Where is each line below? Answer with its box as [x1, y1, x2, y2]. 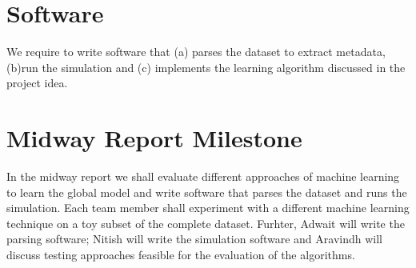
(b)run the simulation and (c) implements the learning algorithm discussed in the [6, 58, 406, 75]
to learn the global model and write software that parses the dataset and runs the [6, 183, 407, 200]
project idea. [6, 74, 68, 91]
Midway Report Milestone [6, 122, 302, 154]
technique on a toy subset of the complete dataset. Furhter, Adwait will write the [6, 214, 405, 231]
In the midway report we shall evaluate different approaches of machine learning [6, 168, 400, 185]
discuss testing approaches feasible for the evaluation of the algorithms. [6, 246, 355, 262]
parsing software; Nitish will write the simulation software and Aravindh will [6, 230, 382, 247]
